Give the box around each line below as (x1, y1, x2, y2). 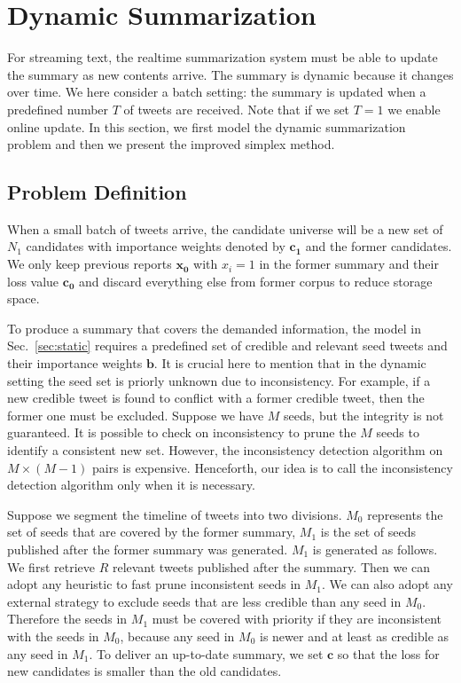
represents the (367, 505, 443, 523)
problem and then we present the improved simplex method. (7, 135, 335, 153)
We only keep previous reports (7, 255, 172, 273)
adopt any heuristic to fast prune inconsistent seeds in (7, 575, 301, 593)
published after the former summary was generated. (7, 539, 288, 558)
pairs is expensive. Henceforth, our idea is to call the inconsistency (92, 458, 453, 476)
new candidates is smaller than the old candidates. (7, 662, 282, 680)
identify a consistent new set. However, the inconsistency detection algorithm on (7, 441, 443, 459)
